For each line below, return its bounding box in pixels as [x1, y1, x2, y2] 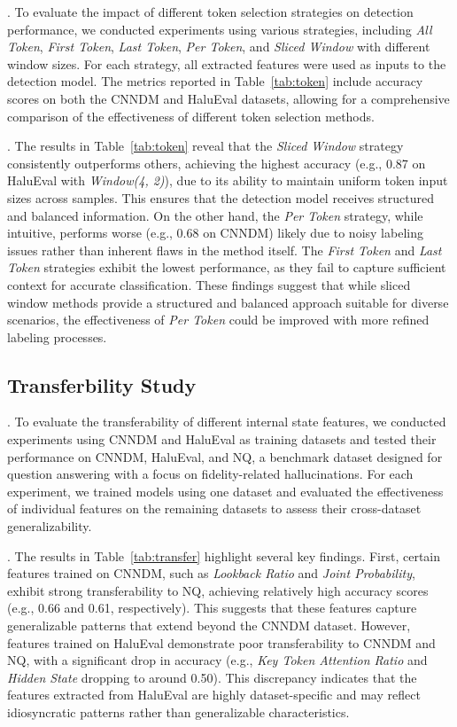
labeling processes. [7, 327, 107, 346]
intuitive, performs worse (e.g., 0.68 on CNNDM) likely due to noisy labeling [7, 223, 423, 242]
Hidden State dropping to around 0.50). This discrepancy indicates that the [7, 668, 417, 686]
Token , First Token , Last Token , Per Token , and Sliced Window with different [7, 37, 430, 56]
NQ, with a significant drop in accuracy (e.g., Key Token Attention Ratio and [7, 651, 428, 669]
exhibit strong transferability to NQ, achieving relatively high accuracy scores [7, 581, 429, 599]
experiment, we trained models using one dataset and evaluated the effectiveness [7, 481, 444, 500]
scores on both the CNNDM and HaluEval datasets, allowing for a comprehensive [7, 89, 450, 107]
